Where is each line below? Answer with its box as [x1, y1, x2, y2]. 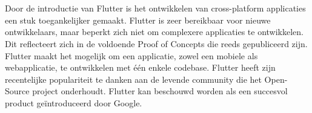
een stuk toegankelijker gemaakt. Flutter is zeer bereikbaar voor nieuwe [5, 13, 271, 26]
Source [5, 85, 30, 97]
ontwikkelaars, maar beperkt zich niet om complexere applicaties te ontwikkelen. [5, 25, 304, 38]
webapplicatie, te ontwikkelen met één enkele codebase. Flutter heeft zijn [5, 61, 276, 74]
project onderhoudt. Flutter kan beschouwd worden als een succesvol [32, 85, 288, 97]
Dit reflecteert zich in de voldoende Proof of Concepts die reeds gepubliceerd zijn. [5, 37, 308, 50]
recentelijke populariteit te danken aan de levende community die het [5, 73, 262, 85]
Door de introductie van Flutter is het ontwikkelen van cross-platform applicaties [5, 2, 306, 15]
